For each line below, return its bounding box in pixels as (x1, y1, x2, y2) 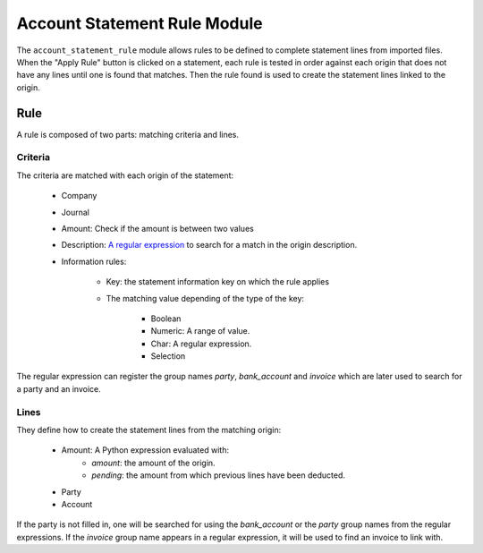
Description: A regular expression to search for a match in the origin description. (61, 240, 358, 251)
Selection (150, 351, 186, 362)
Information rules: (61, 256, 127, 267)
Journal (61, 207, 89, 217)
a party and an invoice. (16, 383, 102, 394)
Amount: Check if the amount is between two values (61, 223, 254, 234)
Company (61, 191, 97, 201)
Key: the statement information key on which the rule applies (106, 276, 330, 287)
